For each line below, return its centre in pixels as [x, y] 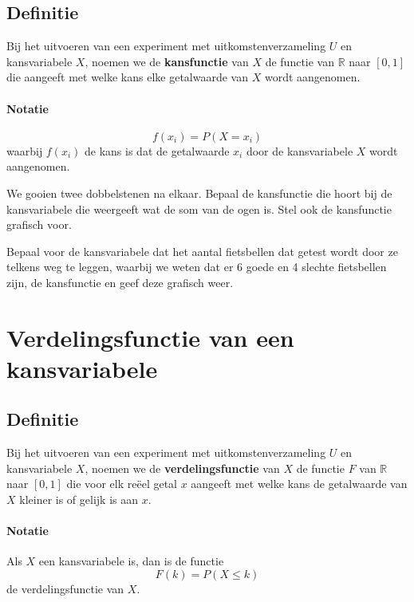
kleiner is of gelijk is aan [79, 500]
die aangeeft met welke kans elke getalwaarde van [128, 77]
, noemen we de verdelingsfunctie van [182, 468]
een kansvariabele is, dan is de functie [131, 561]
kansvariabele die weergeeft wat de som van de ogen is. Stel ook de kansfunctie [199, 209]
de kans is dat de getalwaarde [157, 150]
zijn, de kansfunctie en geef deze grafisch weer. [120, 282]
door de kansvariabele [300, 150]
